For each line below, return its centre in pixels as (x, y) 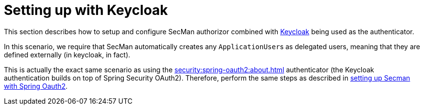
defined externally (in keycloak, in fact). (67, 54)
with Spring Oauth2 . (36, 86)
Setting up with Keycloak (86, 10)
